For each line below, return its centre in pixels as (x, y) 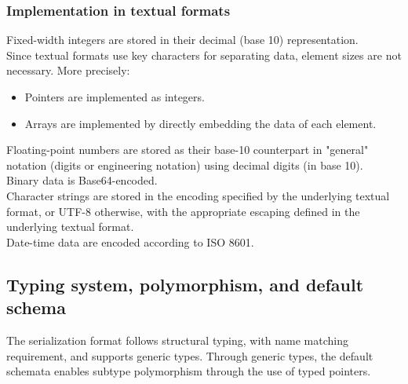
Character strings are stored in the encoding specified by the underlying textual (198, 195)
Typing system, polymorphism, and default (185, 284)
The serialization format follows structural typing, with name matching (177, 340)
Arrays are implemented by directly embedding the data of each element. (200, 123)
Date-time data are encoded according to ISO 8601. (130, 241)
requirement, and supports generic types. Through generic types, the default (190, 355)
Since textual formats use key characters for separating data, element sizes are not (204, 55)
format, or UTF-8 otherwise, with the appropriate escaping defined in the (183, 211)
